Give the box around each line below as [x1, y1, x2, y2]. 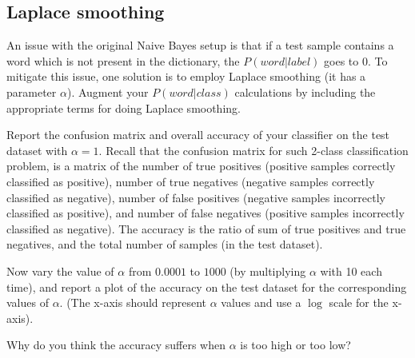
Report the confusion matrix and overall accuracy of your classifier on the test [6, 126, 390, 143]
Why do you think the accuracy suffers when [6, 336, 226, 353]
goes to [324, 52, 359, 69]
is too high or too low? [240, 336, 351, 353]
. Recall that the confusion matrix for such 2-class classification [98, 141, 409, 158]
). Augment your [66, 83, 149, 100]
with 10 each [320, 262, 382, 279]
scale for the [329, 294, 389, 311]
